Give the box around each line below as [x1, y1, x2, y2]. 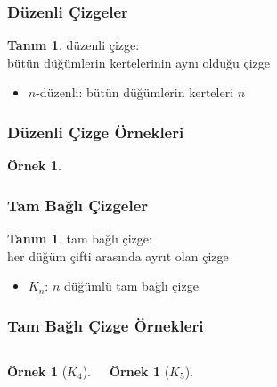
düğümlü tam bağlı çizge [63, 276, 199, 295]
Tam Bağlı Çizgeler [7, 193, 149, 216]
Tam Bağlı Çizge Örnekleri [7, 314, 204, 336]
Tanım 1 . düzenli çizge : [7, 36, 140, 54]
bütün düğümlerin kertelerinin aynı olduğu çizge [7, 53, 270, 71]
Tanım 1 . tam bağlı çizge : [7, 229, 152, 248]
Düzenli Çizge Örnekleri [7, 120, 184, 143]
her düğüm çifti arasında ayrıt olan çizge [7, 246, 229, 265]
